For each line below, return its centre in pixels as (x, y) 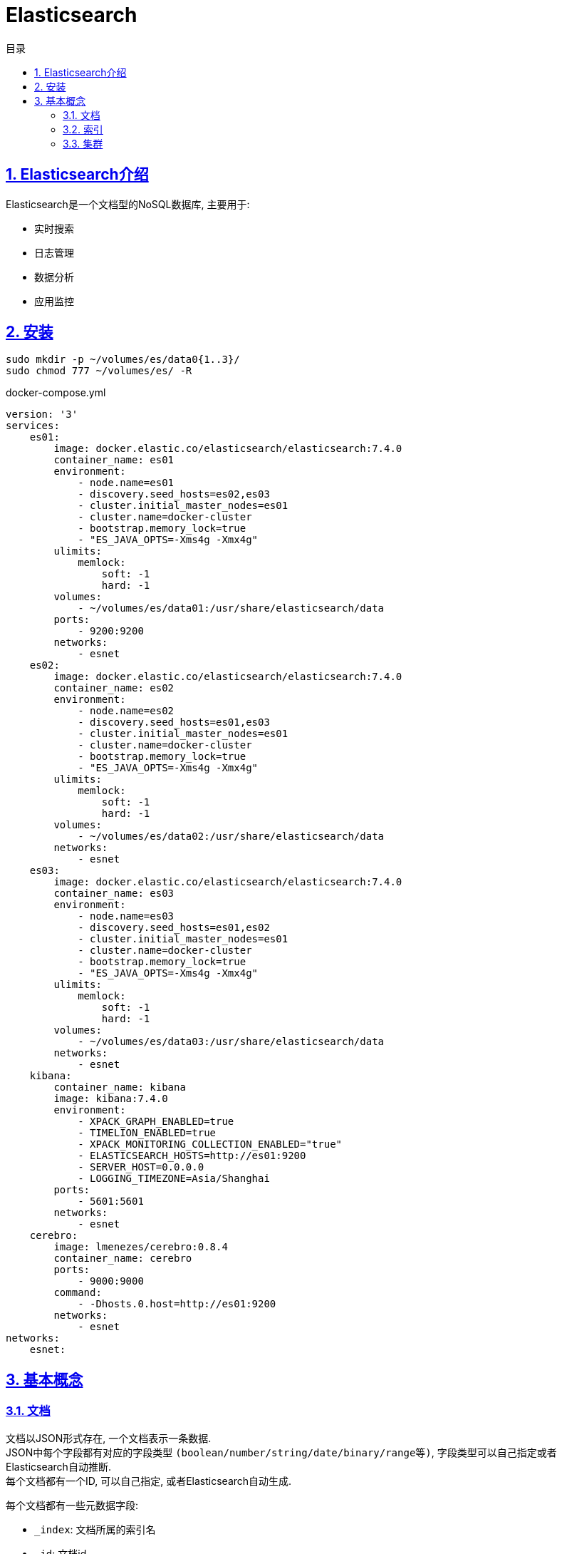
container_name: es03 (114, 894)
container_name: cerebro (123, 1259)
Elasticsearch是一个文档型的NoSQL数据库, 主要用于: (128, 204)
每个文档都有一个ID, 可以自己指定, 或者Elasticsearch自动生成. (149, 1481)
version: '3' (42, 415)
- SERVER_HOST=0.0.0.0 (141, 1167)
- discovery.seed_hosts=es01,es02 (174, 928)
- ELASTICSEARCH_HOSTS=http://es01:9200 (192, 1156)
